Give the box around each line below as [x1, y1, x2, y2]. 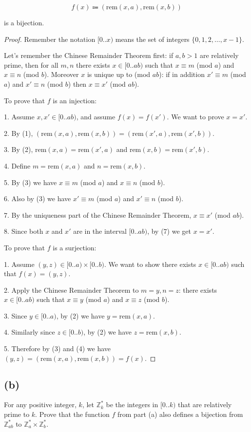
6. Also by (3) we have [4, 193, 71, 204]
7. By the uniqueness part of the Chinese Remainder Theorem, [4, 209, 192, 220]
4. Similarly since [4, 327, 55, 337]
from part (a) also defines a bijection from [117, 409, 243, 419]
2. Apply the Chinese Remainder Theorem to [4, 284, 139, 295]
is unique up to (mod [87, 69, 151, 79]
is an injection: [53, 95, 97, 105]
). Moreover [44, 69, 79, 79]
